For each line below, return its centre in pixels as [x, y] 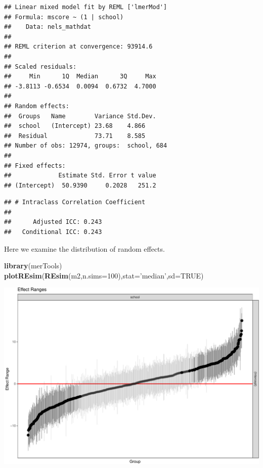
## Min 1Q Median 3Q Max [80, 77]
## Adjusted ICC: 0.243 [53, 222]
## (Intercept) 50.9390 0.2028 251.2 [80, 185]
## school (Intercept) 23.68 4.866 [75, 126]
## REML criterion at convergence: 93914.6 [78, 47]
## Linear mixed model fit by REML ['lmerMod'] [86, 7]
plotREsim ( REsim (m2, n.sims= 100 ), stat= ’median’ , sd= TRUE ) [104, 275]
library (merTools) [33, 266]
